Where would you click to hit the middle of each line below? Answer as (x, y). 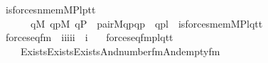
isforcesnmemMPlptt (50, 9)
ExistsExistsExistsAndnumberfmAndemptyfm (120, 51)
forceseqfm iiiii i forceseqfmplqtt (89, 37)
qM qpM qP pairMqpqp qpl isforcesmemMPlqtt (146, 23)
